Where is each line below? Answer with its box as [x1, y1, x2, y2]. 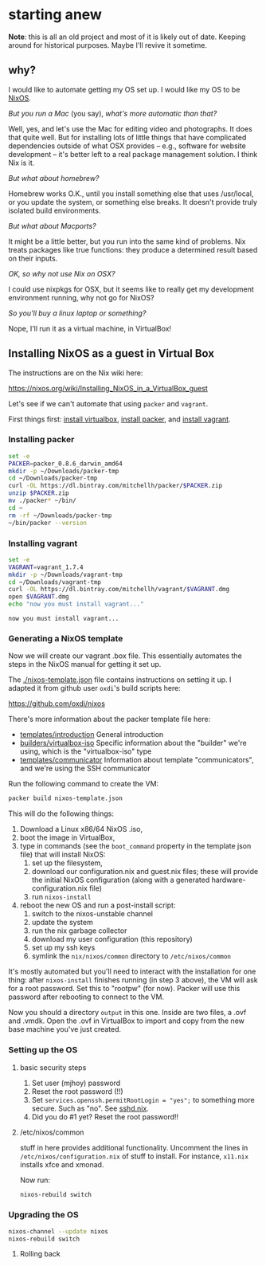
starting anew [8, 6, 102, 24]
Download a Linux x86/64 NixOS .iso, [19, 825, 143, 834]
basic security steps [19, 1062, 87, 1072]
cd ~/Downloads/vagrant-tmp [8, 578, 102, 586]
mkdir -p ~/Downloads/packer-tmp [8, 467, 119, 475]
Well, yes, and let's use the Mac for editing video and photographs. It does [8, 123, 252, 133]
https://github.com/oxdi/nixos [8, 699, 106, 708]
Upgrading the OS [8, 1209, 79, 1221]
